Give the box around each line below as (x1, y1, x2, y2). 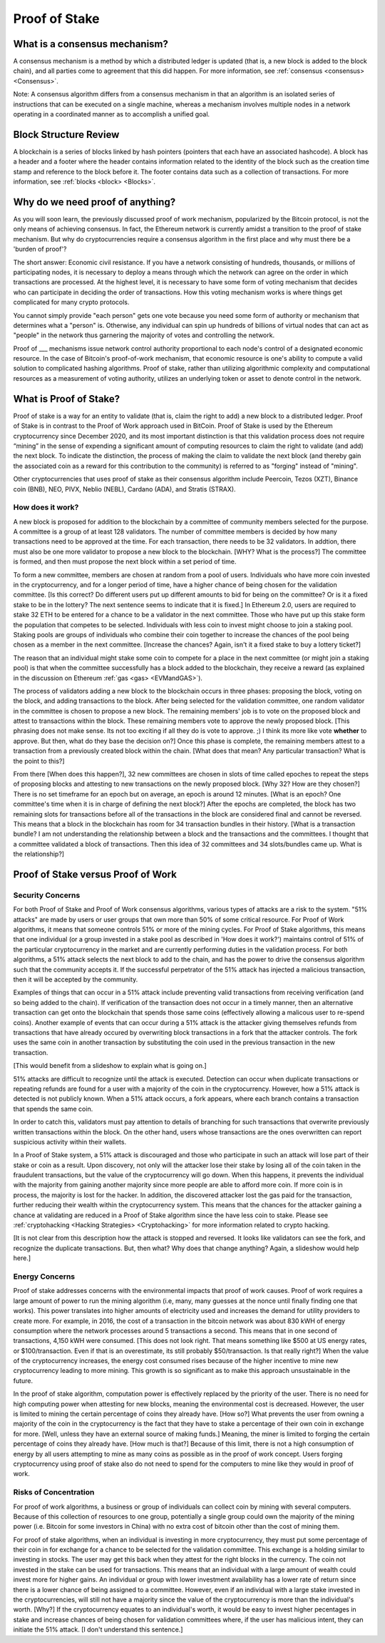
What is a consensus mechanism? (13, 38, 169, 50)
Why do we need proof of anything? (13, 196, 176, 208)
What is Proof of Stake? (13, 393, 120, 405)
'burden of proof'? (13, 245, 67, 254)
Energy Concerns (13, 1272, 76, 1282)
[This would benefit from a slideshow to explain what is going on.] (13, 1062, 207, 1070)
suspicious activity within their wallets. (13, 1137, 127, 1146)
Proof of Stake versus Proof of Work (13, 868, 178, 880)
